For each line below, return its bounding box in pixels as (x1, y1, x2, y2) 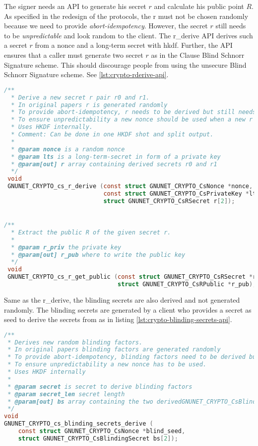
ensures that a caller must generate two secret (4, 49, 143, 60)
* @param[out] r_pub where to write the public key (11, 251, 186, 258)
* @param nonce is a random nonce (11, 145, 125, 153)
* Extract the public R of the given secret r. (11, 228, 171, 236)
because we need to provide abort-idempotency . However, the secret (4, 20, 208, 31)
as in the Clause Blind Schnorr (151, 49, 245, 60)
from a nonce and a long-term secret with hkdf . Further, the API (35, 40, 233, 50)
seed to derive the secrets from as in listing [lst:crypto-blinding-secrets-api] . (4, 314, 232, 325)
